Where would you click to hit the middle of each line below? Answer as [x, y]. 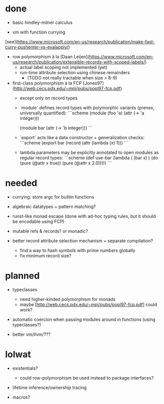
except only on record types [49, 98]
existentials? [25, 368]
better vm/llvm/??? [31, 334]
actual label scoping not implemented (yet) [64, 67]
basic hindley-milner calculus [42, 22]
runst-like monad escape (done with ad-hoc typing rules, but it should [84, 216]
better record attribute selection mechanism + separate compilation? [82, 241]
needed [21, 183]
